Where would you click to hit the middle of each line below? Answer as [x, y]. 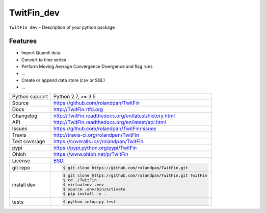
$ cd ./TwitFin [80, 180]
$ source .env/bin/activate [94, 189]
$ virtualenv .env [83, 185]
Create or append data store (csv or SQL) [63, 80]
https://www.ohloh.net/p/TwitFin [91, 154]
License [21, 160]
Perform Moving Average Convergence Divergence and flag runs [87, 66]
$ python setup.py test [90, 202]
